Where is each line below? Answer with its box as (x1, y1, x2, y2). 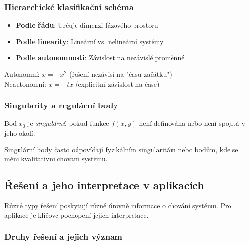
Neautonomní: (4, 78, 46, 88)
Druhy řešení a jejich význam (4, 230, 122, 243)
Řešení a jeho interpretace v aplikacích (4, 177, 204, 192)
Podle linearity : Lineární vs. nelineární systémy (16, 36, 164, 46)
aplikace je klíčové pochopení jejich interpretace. (4, 210, 149, 220)
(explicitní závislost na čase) (75, 78, 160, 88)
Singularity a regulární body (4, 99, 118, 111)
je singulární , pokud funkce (28, 118, 109, 128)
